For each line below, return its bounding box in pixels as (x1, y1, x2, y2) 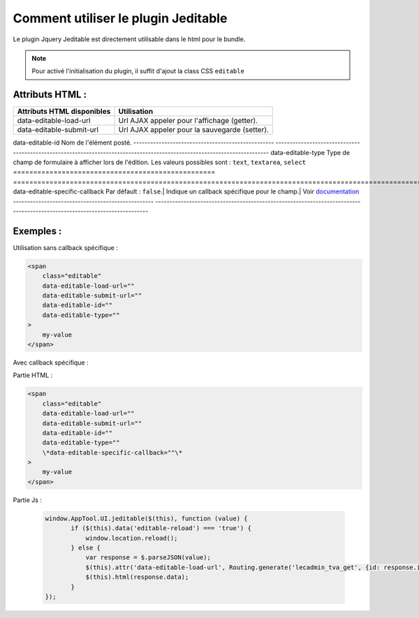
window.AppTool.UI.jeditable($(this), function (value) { (45, 514, 248, 522)
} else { (71, 544, 101, 552)
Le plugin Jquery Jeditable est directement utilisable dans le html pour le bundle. (13, 35, 246, 43)
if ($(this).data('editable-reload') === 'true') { (71, 524, 251, 532)
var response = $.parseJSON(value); (85, 554, 211, 561)
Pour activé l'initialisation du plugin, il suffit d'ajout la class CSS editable (31, 67, 244, 75)
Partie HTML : (13, 371, 53, 380)
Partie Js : (13, 496, 42, 504)
